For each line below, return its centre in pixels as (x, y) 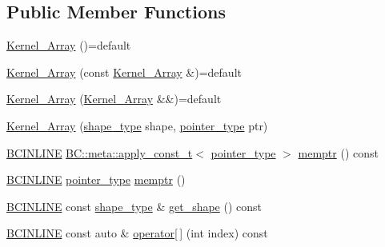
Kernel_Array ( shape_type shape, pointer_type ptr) (137, 125)
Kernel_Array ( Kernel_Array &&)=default (114, 99)
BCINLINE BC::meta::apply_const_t (100, 152)
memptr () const (338, 152)
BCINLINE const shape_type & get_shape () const (134, 206)
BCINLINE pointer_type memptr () (96, 179)
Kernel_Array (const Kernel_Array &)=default (124, 72)
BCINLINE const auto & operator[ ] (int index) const (137, 233)
